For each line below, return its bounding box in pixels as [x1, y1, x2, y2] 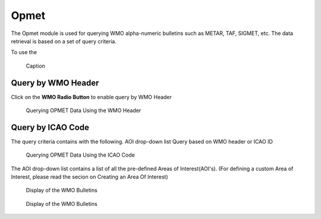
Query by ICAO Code [11, 122, 89, 132]
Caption [26, 62, 46, 69]
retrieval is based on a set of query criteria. [11, 37, 117, 45]
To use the [11, 49, 37, 56]
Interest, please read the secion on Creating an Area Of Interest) [11, 173, 168, 180]
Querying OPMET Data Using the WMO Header [26, 107, 141, 114]
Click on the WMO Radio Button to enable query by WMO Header [11, 93, 172, 100]
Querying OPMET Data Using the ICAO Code [26, 151, 135, 158]
